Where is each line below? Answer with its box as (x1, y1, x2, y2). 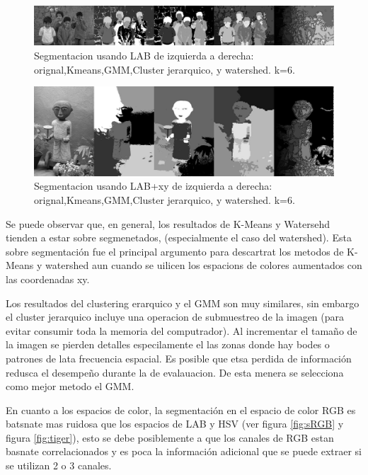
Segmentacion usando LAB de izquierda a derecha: (34, 47, 254, 62)
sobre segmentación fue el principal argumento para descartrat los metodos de (6, 244, 344, 258)
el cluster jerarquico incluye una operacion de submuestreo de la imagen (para (6, 309, 345, 324)
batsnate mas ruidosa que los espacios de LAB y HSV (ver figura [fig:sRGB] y (6, 416, 344, 431)
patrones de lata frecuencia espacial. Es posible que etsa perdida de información (6, 350, 352, 365)
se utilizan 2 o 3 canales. (6, 458, 112, 473)
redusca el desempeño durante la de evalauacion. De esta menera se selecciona (6, 365, 344, 379)
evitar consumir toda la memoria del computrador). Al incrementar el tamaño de (6, 323, 357, 338)
